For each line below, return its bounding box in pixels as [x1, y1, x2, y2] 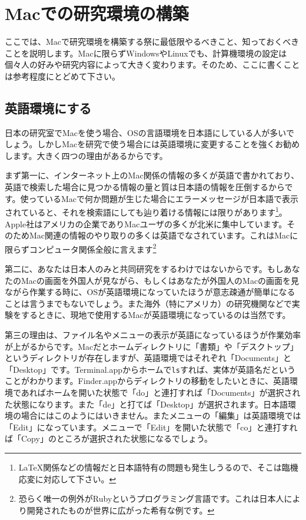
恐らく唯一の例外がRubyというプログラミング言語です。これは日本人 [18, 492, 284, 505]
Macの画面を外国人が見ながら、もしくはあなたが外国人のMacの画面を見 [21, 274, 300, 286]
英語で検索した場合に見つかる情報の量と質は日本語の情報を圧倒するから [5, 181, 285, 193]
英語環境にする [5, 98, 92, 117]
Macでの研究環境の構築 [5, 1, 189, 25]
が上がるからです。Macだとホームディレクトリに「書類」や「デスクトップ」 [5, 340, 298, 352]
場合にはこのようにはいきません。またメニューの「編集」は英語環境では [21, 409, 301, 422]
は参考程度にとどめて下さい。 [5, 69, 120, 82]
